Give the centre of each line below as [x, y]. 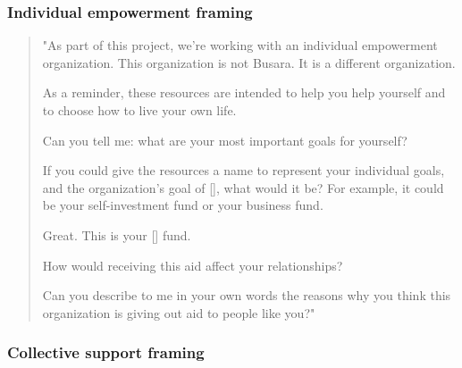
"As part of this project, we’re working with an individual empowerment [240, 45]
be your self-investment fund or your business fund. [183, 205]
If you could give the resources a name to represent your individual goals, [244, 170]
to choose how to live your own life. [139, 110]
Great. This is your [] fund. [117, 234]
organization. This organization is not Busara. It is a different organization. [249, 62]
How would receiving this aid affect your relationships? [193, 265]
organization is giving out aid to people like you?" [179, 312]
